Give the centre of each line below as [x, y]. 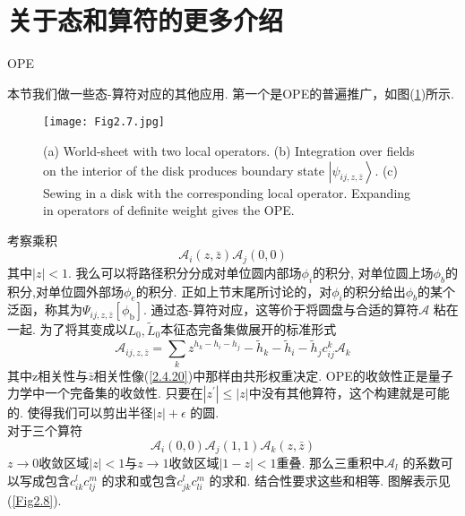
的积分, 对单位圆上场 [373, 272]
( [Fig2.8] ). [34, 499]
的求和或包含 [139, 480]
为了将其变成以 [84, 329]
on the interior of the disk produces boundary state [184, 170]
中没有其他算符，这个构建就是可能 [349, 393]
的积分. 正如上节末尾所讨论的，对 [234, 291]
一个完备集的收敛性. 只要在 [124, 393]
